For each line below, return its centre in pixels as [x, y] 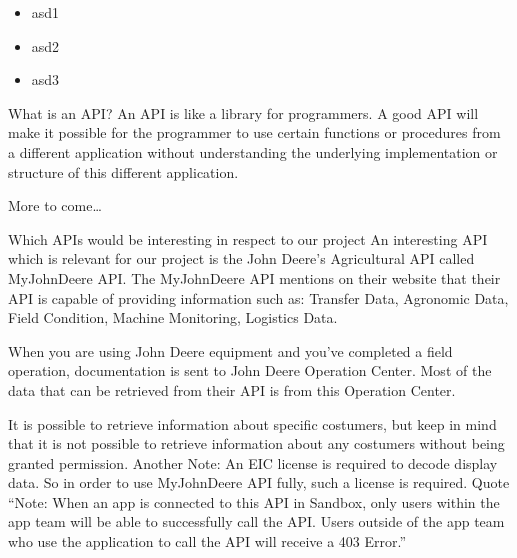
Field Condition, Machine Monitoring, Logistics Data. [173, 317]
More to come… [55, 205]
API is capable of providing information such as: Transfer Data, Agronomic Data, [258, 297]
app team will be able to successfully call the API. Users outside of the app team [256, 521]
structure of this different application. [123, 171]
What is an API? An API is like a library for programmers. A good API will [243, 112]
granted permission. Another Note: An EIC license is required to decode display [253, 462]
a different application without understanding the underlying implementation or [253, 151]
